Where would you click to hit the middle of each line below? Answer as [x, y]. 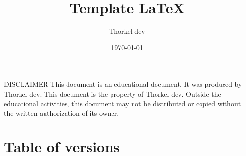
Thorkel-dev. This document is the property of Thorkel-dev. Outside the [112, 93]
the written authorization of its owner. [62, 113]
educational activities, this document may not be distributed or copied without [123, 103]
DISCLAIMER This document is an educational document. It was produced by [123, 84]
